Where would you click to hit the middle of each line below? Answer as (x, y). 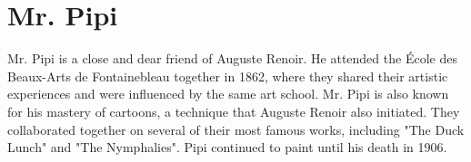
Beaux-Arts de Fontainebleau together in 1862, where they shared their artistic (228, 76)
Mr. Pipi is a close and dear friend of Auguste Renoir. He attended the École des (232, 58)
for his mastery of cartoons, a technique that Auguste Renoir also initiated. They (234, 111)
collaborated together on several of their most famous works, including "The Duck (236, 129)
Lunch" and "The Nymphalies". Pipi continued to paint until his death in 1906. (227, 147)
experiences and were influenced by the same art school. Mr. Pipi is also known (228, 94)
